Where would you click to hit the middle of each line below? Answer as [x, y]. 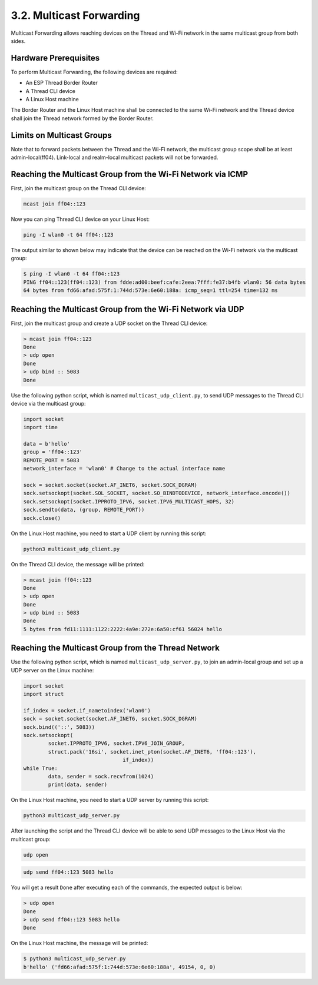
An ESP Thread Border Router [62, 83]
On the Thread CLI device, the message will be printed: [78, 564]
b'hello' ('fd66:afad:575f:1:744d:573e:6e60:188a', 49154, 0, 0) [120, 967]
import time [41, 427]
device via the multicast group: [48, 403]
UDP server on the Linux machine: [52, 670]
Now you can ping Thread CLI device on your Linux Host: [80, 219]
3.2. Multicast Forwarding [76, 15]
